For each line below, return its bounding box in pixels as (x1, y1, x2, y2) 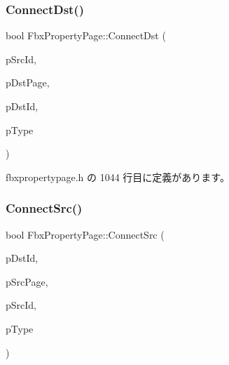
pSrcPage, (6, 274, 48, 288)
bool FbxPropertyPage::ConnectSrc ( (6, 227, 165, 241)
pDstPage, (6, 75, 50, 90)
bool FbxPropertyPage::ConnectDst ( (6, 28, 166, 43)
